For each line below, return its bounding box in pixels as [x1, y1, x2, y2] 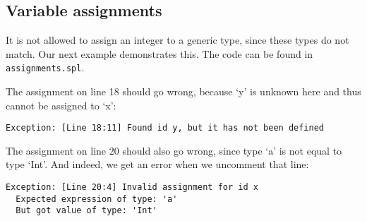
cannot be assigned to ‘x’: [6, 97, 116, 112]
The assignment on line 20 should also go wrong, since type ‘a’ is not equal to [6, 143, 342, 157]
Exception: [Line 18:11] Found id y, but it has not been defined [6, 123, 325, 133]
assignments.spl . [6, 60, 85, 75]
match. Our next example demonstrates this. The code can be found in [6, 46, 313, 61]
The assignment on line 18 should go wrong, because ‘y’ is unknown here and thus [6, 84, 361, 99]
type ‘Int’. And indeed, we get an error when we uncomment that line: [6, 157, 309, 172]
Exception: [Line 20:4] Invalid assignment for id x [6, 182, 258, 193]
